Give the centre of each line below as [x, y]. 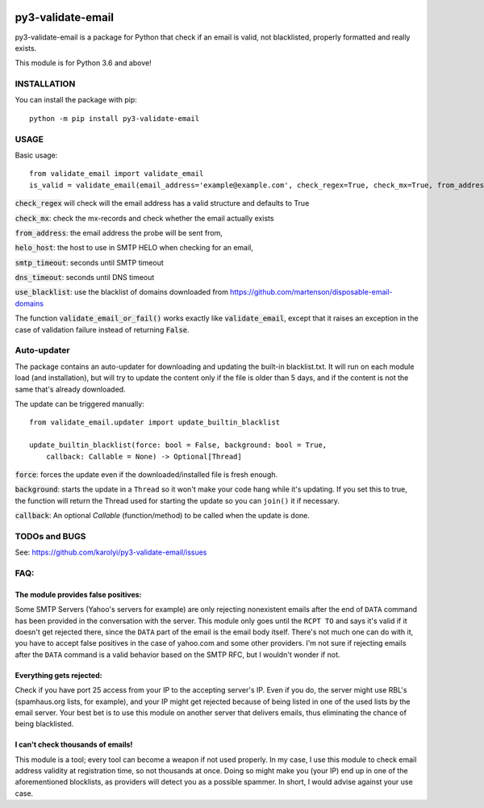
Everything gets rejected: [58, 675]
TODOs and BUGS [50, 536]
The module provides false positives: [78, 594]
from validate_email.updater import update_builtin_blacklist [155, 423]
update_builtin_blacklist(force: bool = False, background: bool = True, [178, 445]
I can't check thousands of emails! [74, 745]
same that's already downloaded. [70, 389]
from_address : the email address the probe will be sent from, [119, 232]
